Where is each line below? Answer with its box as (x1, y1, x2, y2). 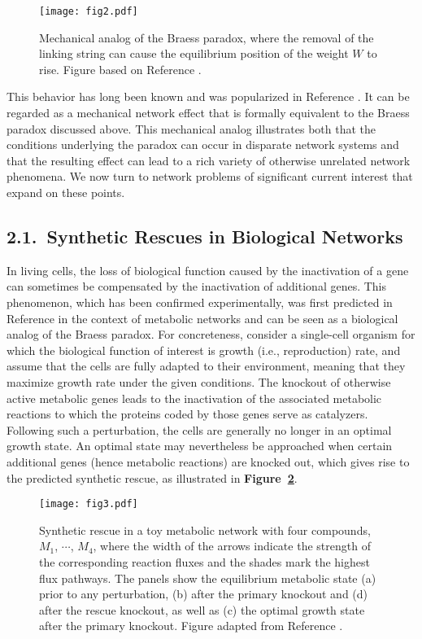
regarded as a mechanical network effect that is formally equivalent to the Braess (7, 104, 410, 121)
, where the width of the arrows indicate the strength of (93, 537, 371, 554)
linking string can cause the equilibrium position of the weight (39, 45, 349, 62)
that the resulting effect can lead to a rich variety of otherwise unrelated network (7, 151, 411, 169)
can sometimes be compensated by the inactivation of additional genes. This (7, 278, 387, 295)
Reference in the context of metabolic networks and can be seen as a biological (7, 309, 398, 326)
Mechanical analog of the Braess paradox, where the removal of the (39, 28, 374, 46)
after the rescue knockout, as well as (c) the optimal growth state (39, 601, 365, 618)
